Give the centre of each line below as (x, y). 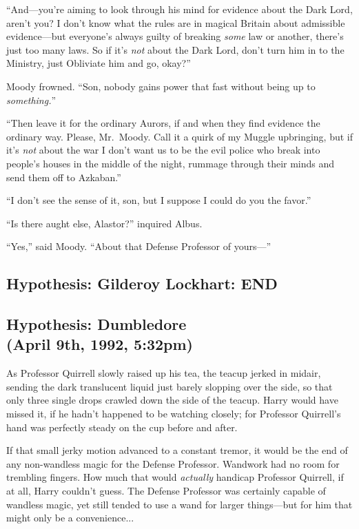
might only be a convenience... (70, 518)
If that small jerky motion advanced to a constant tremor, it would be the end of (177, 450)
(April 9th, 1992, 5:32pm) (100, 344)
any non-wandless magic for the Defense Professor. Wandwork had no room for (173, 463)
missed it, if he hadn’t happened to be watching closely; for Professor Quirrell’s (174, 414)
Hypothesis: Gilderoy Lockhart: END (142, 283)
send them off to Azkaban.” (64, 177)
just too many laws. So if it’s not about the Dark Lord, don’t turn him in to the (175, 49)
